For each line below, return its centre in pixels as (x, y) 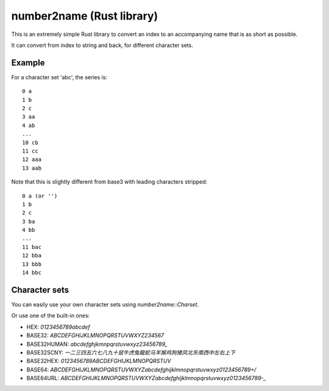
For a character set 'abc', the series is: (59, 77)
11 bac (32, 247)
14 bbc (32, 273)
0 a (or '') (40, 196)
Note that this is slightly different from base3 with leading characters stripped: (109, 182)
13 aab (32, 168)
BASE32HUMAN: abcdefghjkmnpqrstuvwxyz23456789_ (97, 344)
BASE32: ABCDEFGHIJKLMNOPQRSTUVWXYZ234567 (95, 335)
